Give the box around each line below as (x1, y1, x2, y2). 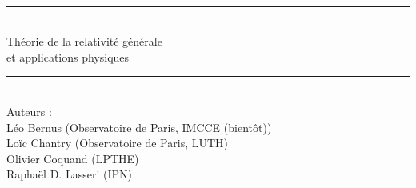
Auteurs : (6, 102, 52, 119)
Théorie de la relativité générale (6, 33, 162, 50)
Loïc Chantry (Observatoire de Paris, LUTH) (6, 134, 229, 151)
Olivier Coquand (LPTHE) (6, 150, 139, 166)
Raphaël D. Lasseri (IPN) (6, 166, 132, 182)
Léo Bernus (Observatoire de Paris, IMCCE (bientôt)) (6, 118, 272, 135)
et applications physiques (6, 48, 130, 65)
